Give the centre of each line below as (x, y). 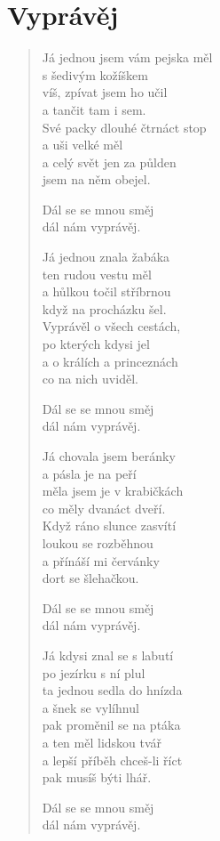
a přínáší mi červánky (101, 560)
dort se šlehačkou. (90, 578)
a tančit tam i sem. (94, 109)
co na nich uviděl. (90, 379)
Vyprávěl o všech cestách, (111, 326)
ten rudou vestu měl (97, 274)
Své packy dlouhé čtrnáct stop (124, 127)
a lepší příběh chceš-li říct (112, 760)
